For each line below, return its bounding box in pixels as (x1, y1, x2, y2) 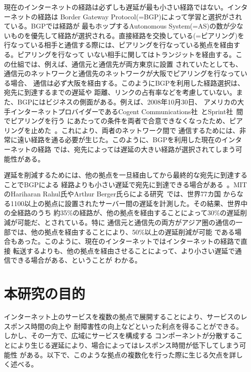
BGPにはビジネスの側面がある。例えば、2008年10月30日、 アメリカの (17, 96, 237, 106)
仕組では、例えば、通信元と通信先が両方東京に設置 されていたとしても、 (10, 59, 242, 69)
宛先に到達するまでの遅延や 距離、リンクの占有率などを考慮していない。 (4, 87, 236, 97)
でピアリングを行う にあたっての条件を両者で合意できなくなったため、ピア (4, 116, 243, 126)
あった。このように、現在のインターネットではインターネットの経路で (17, 236, 241, 246)
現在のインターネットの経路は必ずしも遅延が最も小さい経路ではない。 (4, 2, 227, 12)
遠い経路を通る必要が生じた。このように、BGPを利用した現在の (17, 134, 222, 145)
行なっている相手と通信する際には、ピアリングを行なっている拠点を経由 (4, 40, 234, 50)
